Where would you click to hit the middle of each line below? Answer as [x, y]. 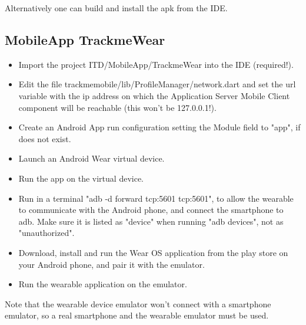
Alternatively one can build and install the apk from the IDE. [116, 8]
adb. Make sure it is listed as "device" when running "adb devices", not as [151, 221]
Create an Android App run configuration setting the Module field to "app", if [159, 127]
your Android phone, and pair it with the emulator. [112, 264]
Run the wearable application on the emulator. [103, 284]
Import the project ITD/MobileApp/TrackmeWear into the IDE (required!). [156, 64]
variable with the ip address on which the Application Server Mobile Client [154, 95]
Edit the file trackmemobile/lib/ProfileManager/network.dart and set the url [157, 84]
